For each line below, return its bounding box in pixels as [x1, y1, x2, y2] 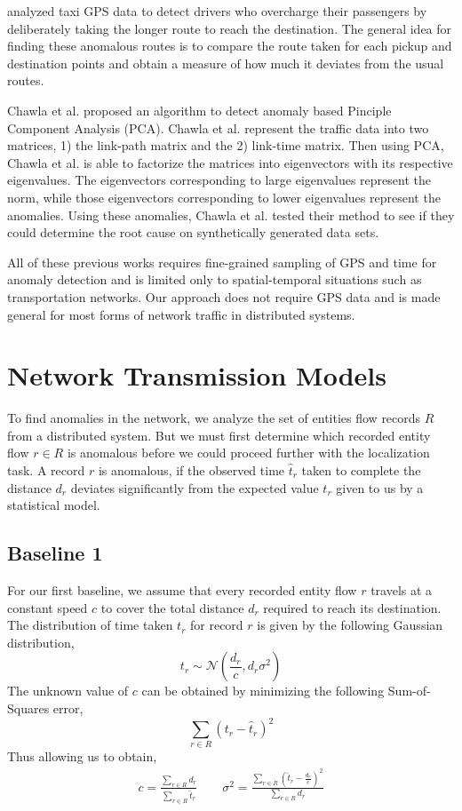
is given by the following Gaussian [257, 616, 443, 634]
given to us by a [336, 478, 424, 497]
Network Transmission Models [7, 357, 386, 394]
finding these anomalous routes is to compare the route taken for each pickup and [7, 36, 452, 55]
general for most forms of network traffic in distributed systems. [7, 305, 355, 323]
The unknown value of [7, 681, 129, 700]
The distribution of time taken [7, 616, 173, 634]
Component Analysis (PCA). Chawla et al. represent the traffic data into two [7, 118, 429, 137]
